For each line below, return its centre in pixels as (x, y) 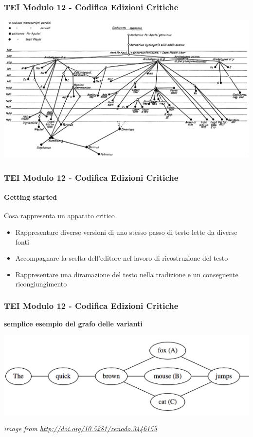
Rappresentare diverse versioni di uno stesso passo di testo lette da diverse (126, 232)
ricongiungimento (41, 284)
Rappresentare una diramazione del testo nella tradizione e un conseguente (127, 274)
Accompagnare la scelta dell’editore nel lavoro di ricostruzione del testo (122, 258)
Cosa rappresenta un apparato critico (59, 216)
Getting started (31, 197)
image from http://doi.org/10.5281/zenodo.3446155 (81, 428)
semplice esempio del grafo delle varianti (73, 324)
